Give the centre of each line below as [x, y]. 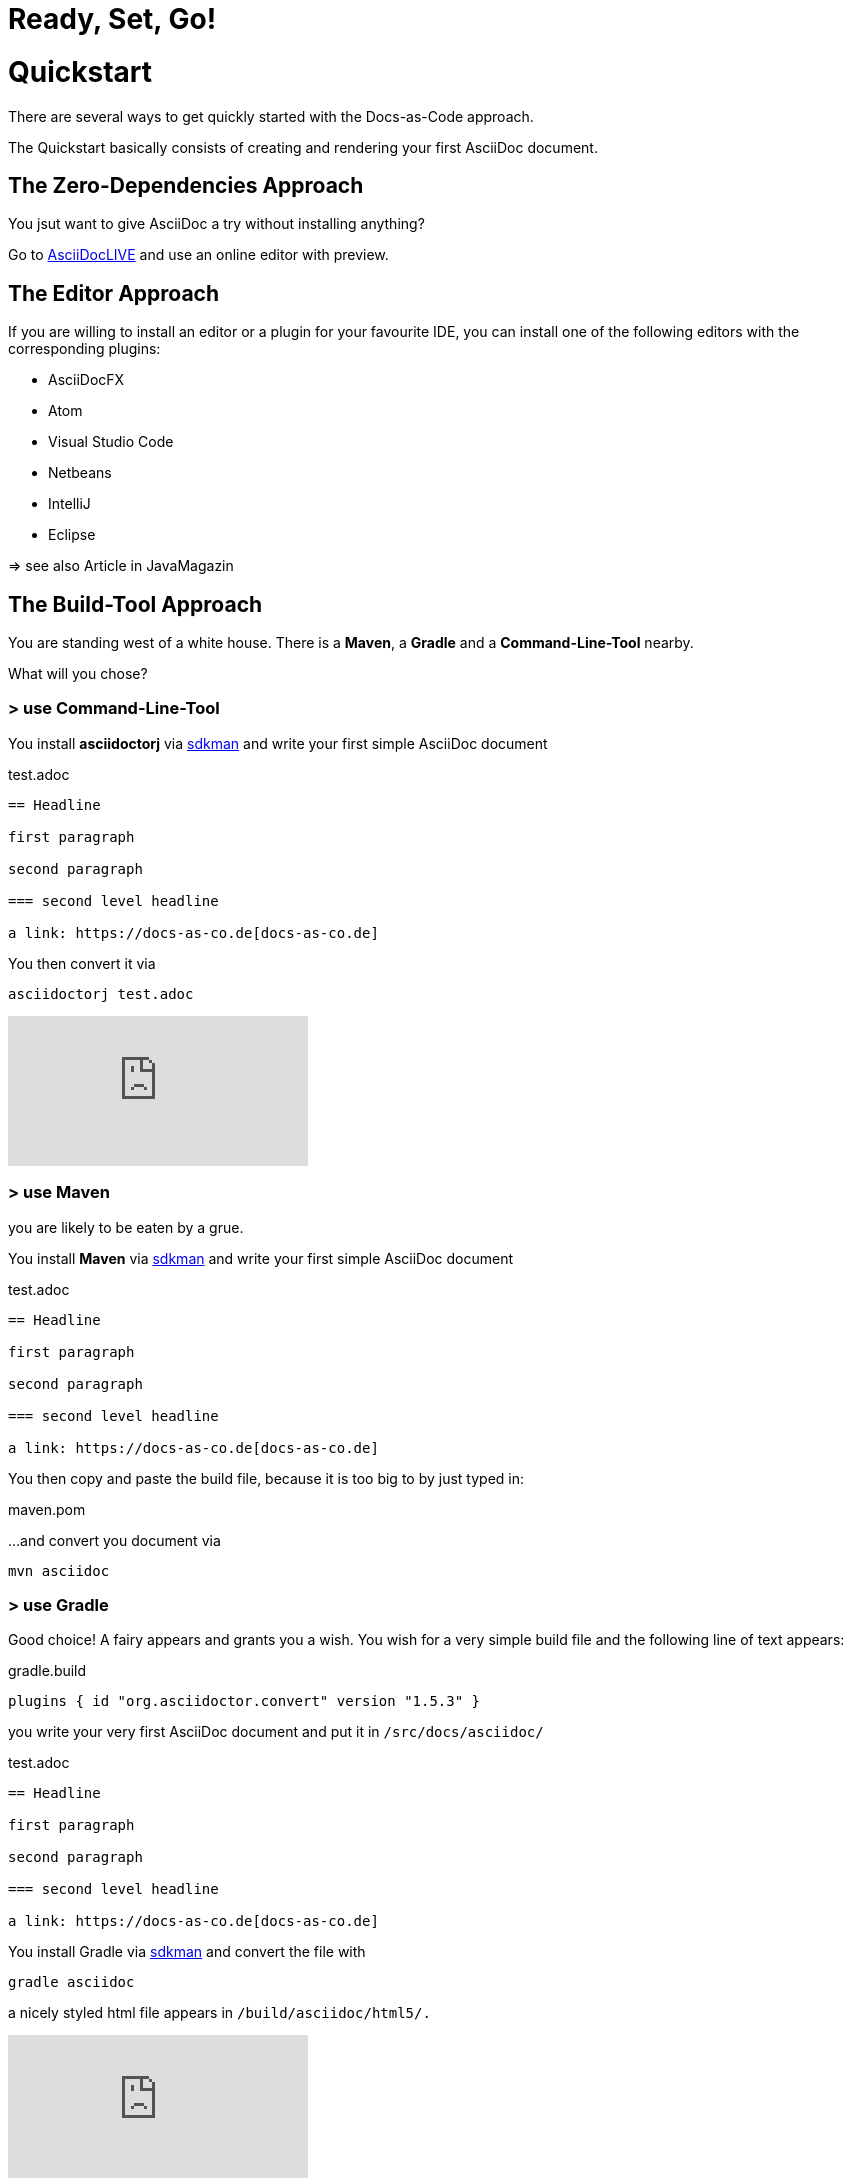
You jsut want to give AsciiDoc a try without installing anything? [216, 224]
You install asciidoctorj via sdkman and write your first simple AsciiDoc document [278, 743]
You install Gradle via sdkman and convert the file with [187, 1952]
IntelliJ [69, 504]
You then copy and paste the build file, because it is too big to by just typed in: [266, 1478]
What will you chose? [78, 674]
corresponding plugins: [84, 349]
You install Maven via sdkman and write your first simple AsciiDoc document [261, 1258]
